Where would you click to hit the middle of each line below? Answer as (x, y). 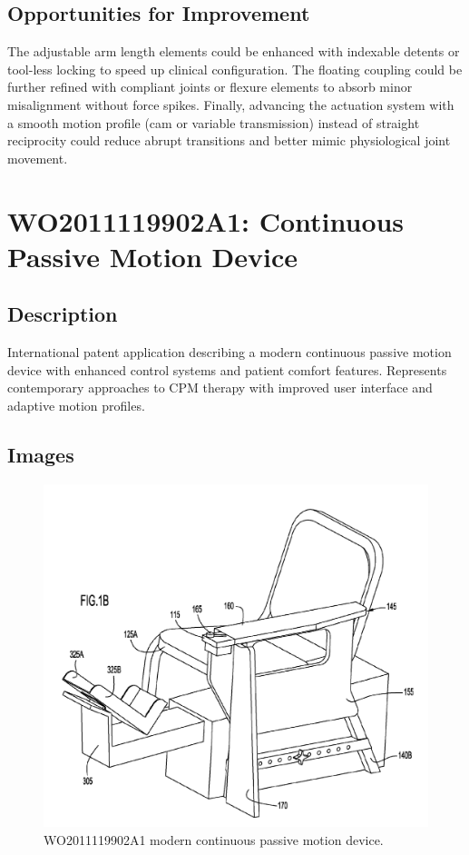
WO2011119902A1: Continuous (206, 220)
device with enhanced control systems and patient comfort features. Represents (227, 369)
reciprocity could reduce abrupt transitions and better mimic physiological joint (229, 140)
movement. (38, 158)
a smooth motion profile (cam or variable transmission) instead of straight (214, 122)
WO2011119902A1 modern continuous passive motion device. (214, 839)
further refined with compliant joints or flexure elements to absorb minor (210, 87)
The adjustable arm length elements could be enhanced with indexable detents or (234, 51)
